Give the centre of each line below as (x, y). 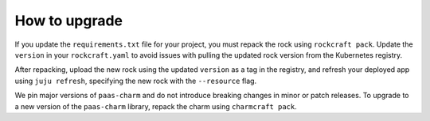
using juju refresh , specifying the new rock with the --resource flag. (136, 81)
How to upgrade (69, 21)
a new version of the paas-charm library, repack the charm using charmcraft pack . (156, 106)
